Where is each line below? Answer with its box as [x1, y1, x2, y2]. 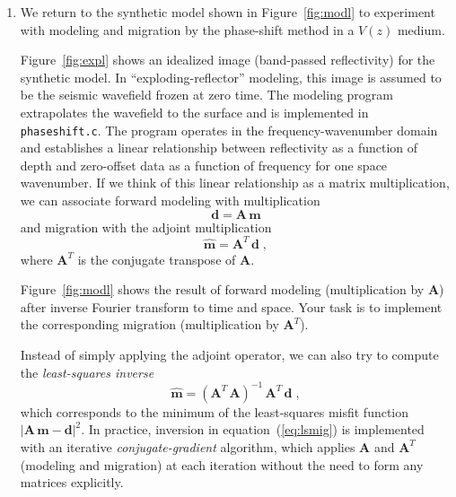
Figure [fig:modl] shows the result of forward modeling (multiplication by [20, 280, 425, 299]
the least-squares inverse [20, 362, 154, 381]
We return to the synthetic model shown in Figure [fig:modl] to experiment [20, 3, 435, 21]
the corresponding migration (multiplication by [20, 315, 279, 334]
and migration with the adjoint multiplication [20, 217, 272, 236]
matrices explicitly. [20, 473, 124, 492]
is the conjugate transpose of [77, 249, 236, 268]
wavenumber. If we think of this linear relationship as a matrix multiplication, [20, 173, 450, 192]
